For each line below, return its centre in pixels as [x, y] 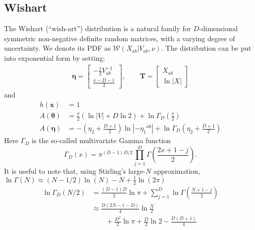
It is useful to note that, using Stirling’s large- [75, 170]
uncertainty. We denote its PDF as [57, 48]
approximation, [177, 170]
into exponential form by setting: [55, 57]
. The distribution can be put [206, 48]
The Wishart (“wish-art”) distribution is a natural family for [98, 28]
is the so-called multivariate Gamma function [101, 140]
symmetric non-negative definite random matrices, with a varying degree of [119, 38]
